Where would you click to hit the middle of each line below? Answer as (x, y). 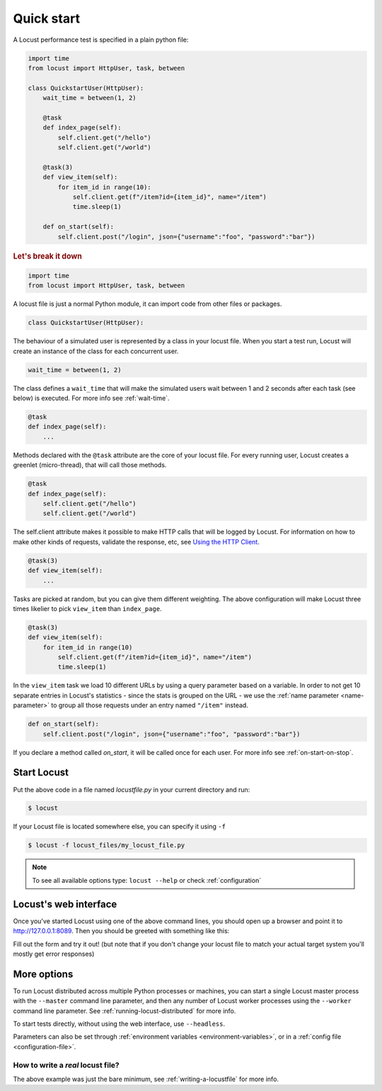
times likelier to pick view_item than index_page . (87, 608)
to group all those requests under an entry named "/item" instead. (150, 705)
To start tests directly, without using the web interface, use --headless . (119, 1024)
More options (43, 974)
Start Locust (41, 773)
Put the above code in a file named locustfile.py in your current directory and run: (132, 789)
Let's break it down (48, 256)
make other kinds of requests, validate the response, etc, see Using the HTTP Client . (136, 542)
